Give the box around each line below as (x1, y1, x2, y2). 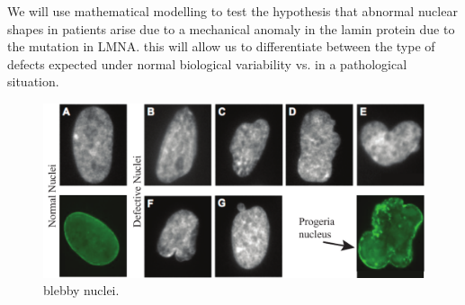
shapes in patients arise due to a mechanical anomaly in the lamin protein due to (7, 19, 455, 38)
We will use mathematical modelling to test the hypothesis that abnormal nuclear (7, 2, 458, 20)
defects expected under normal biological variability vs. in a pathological (7, 54, 407, 73)
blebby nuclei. (43, 281, 120, 300)
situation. (7, 72, 59, 91)
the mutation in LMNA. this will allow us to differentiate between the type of (7, 37, 435, 56)
